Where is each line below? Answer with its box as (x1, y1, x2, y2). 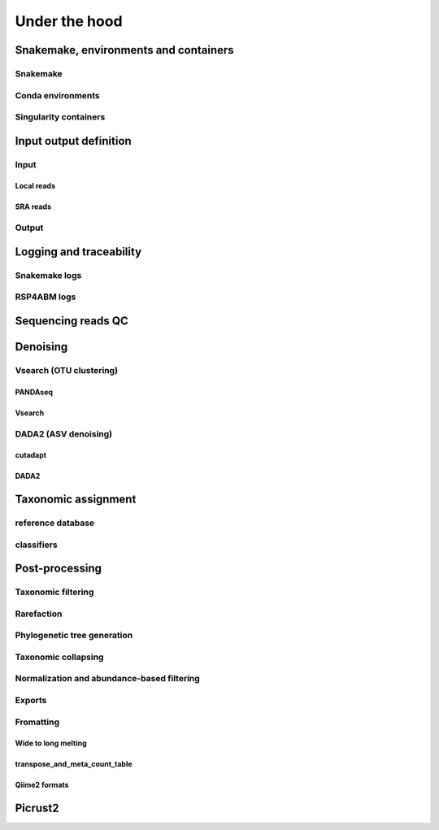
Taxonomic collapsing (15, 651, 104, 663)
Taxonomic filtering (15, 586, 94, 598)
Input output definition (15, 134, 132, 148)
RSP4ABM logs (15, 291, 76, 302)
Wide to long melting (15, 738, 87, 748)
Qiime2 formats (15, 780, 69, 790)
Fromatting (15, 716, 60, 728)
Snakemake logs (15, 269, 82, 280)
